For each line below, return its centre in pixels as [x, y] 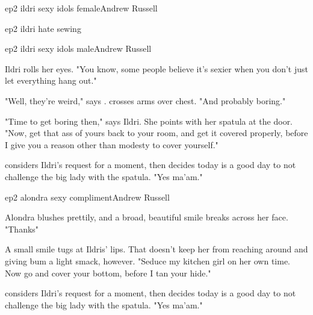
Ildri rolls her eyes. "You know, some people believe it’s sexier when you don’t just [156, 68]
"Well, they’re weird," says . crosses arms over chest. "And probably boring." [145, 100]
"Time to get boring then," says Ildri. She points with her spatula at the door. [149, 121]
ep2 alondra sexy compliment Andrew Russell [87, 197]
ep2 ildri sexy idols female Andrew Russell [81, 8]
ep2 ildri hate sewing [43, 28]
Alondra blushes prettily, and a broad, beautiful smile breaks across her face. [147, 217]
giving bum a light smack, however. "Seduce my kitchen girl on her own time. [148, 260]
